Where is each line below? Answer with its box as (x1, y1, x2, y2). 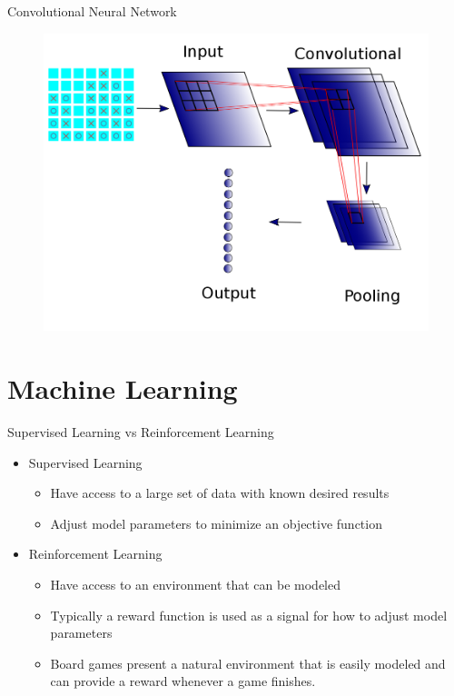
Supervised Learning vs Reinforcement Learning (7, 422, 274, 441)
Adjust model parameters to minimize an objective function (50, 513, 382, 532)
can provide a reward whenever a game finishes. (50, 671, 316, 691)
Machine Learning (7, 370, 238, 406)
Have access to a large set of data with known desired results (50, 483, 390, 502)
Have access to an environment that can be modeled (50, 574, 341, 593)
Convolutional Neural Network (7, 2, 177, 20)
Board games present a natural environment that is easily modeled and (50, 653, 446, 672)
